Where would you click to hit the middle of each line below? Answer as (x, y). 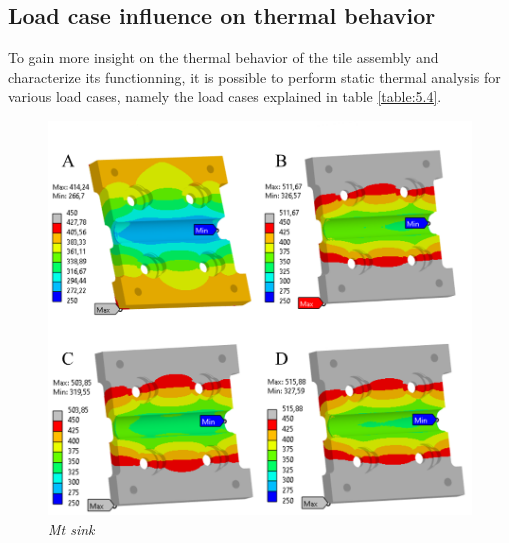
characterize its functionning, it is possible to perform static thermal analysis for (254, 76)
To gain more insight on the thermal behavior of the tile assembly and (223, 57)
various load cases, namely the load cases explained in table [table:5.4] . (225, 96)
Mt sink (71, 528)
